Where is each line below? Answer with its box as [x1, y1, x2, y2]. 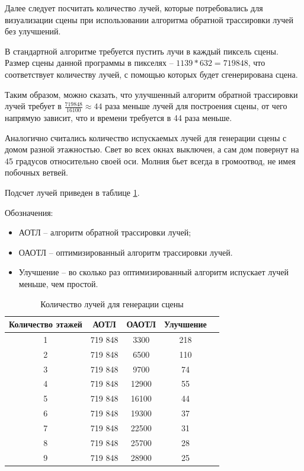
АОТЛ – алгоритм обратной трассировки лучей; [18, 226, 191, 238]
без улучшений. [5, 25, 61, 37]
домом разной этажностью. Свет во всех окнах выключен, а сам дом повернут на [5, 143, 299, 155]
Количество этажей [9, 318, 82, 330]
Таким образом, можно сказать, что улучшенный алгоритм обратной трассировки [5, 88, 298, 100]
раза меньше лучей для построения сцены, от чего [105, 100, 287, 112]
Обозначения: [5, 206, 53, 218]
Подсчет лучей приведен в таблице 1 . [5, 186, 140, 198]
